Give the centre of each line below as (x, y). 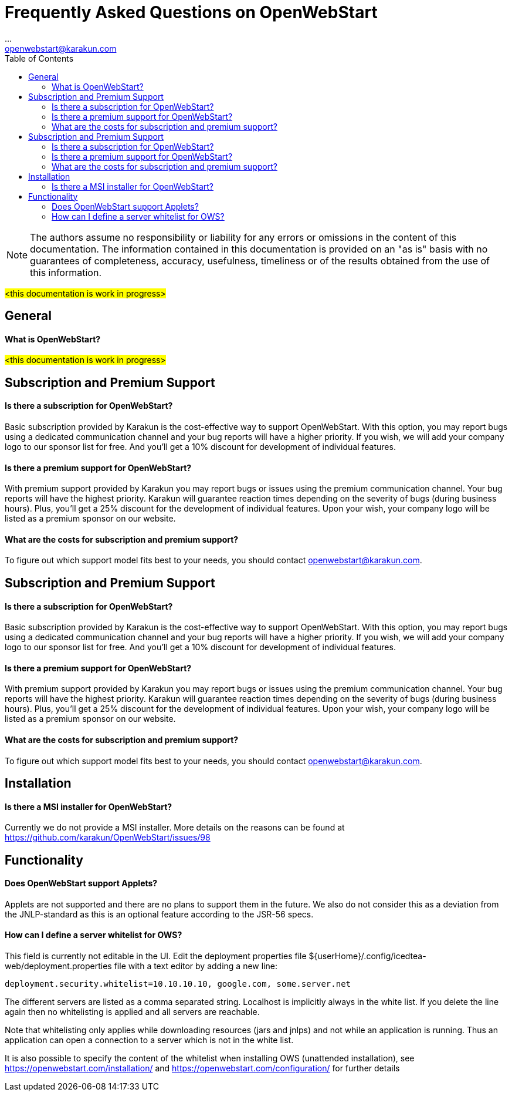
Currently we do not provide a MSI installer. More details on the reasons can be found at (175, 828)
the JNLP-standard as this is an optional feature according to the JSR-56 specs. (159, 914)
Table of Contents (39, 58)
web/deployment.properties (58, 966)
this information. (66, 272)
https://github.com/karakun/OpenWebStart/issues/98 (108, 838)
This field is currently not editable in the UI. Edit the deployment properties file (156, 956)
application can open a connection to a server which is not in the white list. (149, 1040)
